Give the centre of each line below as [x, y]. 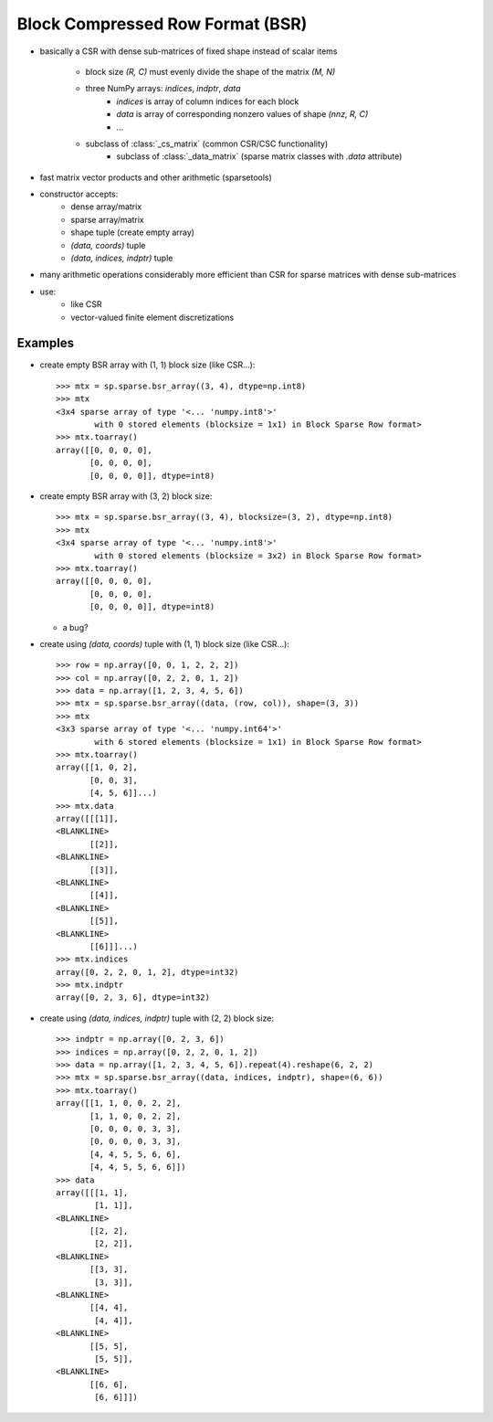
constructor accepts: [79, 194]
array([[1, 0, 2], [97, 767]
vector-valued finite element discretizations [152, 317]
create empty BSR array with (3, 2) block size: [126, 496]
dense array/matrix [106, 207]
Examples [46, 343]
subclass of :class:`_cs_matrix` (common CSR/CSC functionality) [207, 143]
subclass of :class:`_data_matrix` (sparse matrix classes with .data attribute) [259, 156]
